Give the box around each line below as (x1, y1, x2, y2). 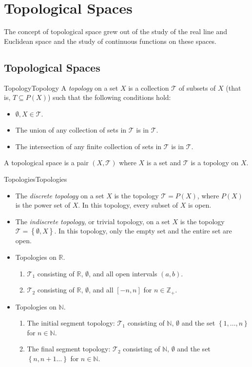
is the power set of (15, 200, 70, 210)
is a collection (128, 82, 169, 93)
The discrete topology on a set (15, 190, 104, 200)
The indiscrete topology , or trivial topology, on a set (15, 216, 170, 226)
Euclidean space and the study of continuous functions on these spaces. (4, 36, 216, 46)
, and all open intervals (89, 268, 157, 278)
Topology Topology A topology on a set (4, 82, 118, 93)
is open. (188, 200, 212, 210)
